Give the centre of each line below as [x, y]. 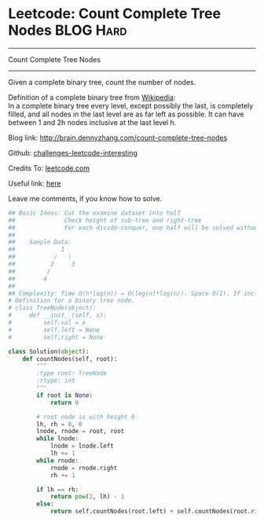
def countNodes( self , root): [70, 358]
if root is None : [64, 395]
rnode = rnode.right [84, 468]
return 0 [64, 403]
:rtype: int [56, 381]
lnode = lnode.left [82, 446]
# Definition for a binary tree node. [71, 301]
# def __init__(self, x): [58, 315]
